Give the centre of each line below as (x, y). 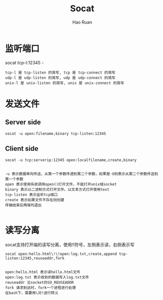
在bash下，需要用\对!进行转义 (32, 293)
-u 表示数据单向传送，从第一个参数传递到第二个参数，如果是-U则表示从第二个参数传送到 (81, 174)
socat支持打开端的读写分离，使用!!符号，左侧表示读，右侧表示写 (70, 245)
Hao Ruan (82, 22)
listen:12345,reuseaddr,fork (35, 258)
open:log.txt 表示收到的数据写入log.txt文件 (47, 277)
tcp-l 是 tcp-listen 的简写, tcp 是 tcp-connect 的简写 (60, 72)
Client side (22, 149)
